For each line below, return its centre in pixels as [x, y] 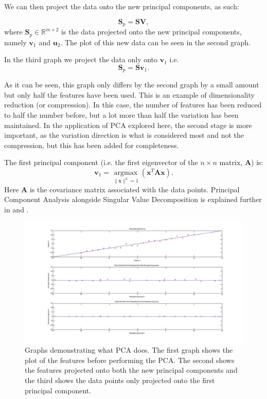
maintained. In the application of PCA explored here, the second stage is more [128, 125]
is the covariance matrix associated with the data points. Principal [135, 189]
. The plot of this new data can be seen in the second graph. [156, 42]
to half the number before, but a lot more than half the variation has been [121, 114]
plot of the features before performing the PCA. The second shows [130, 360]
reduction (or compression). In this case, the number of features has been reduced [133, 105]
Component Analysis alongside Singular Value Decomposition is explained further [133, 199]
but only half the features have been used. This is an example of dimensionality [129, 94]
